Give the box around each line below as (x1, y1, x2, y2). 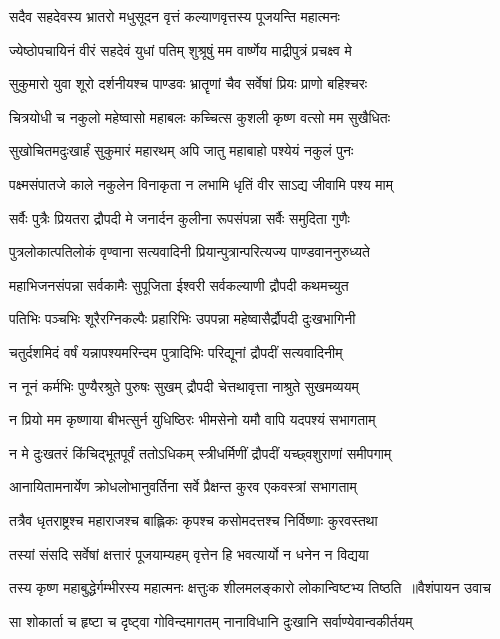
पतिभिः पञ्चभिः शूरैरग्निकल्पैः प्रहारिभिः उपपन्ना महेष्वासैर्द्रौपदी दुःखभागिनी (9, 308, 356, 329)
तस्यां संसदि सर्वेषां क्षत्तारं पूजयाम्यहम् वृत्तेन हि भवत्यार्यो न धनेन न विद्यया (9, 543, 369, 564)
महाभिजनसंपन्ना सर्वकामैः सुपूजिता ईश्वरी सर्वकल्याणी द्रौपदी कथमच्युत (9, 274, 349, 295)
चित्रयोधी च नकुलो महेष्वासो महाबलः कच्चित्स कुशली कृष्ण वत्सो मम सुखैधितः (9, 106, 391, 127)
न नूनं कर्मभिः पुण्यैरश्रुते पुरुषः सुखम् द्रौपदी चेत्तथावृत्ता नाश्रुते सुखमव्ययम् (9, 375, 359, 396)
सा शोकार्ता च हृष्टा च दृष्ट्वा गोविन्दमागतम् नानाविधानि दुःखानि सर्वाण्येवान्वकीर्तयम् (9, 610, 413, 631)
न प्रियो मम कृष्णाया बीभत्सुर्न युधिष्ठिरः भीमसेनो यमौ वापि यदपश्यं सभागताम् (9, 409, 376, 430)
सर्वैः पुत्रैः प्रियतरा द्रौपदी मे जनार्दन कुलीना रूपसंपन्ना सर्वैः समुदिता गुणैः (9, 207, 350, 228)
